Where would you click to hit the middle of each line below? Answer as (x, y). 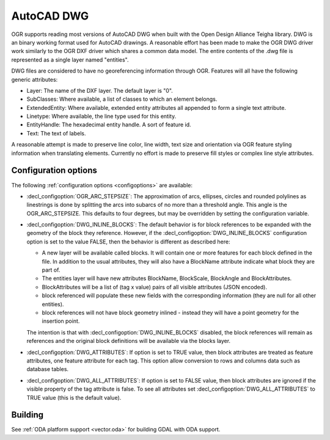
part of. (51, 270)
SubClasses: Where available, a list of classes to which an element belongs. (122, 99)
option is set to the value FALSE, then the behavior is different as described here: (128, 242)
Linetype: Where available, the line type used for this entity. (101, 117)
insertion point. (61, 321)
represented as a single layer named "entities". (70, 60)
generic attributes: (35, 79)
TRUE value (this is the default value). (74, 397)
